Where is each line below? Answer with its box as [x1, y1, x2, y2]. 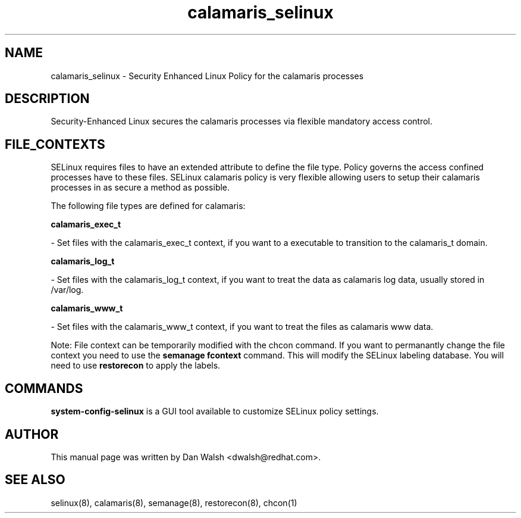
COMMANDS [5, 380, 83, 396]
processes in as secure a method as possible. [51, 182, 230, 193]
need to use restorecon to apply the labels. [51, 360, 221, 371]
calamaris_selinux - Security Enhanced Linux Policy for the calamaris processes [51, 70, 364, 81]
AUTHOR [5, 426, 59, 442]
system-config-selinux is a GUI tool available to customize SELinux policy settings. [51, 406, 379, 417]
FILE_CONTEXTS [5, 136, 105, 152]
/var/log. [51, 285, 84, 295]
